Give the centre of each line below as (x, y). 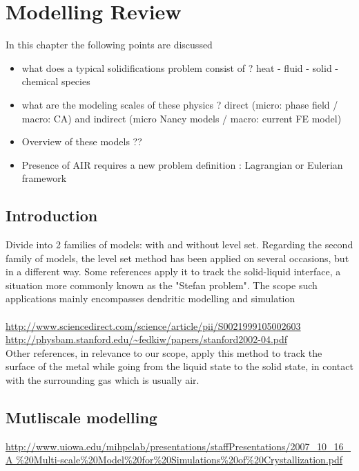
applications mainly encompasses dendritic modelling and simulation (151, 298)
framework (44, 178)
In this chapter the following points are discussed (109, 45)
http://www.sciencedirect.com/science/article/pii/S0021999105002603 (153, 325)
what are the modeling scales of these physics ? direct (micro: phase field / (180, 104)
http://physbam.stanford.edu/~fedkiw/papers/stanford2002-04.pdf (147, 339)
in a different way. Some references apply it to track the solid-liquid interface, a (173, 271)
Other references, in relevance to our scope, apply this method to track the (164, 352)
